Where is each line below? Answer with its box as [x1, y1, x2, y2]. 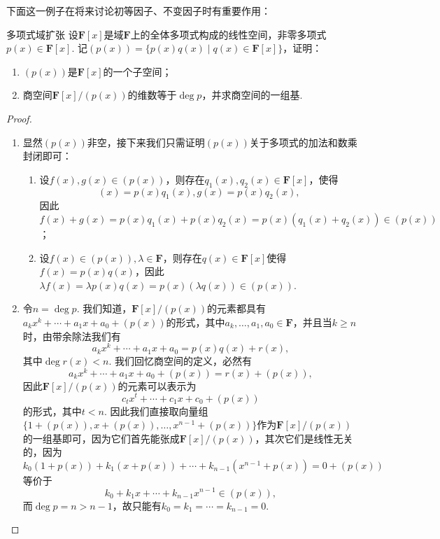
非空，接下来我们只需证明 [87, 134, 205, 149]
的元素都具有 [207, 301, 267, 316]
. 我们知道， [76, 301, 132, 316]
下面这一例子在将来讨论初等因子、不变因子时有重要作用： [6, 3, 271, 17]
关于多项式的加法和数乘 [249, 134, 357, 149]
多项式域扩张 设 [6, 27, 78, 41]
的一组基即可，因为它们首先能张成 [22, 430, 180, 445]
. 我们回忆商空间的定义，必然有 [108, 353, 252, 368]
